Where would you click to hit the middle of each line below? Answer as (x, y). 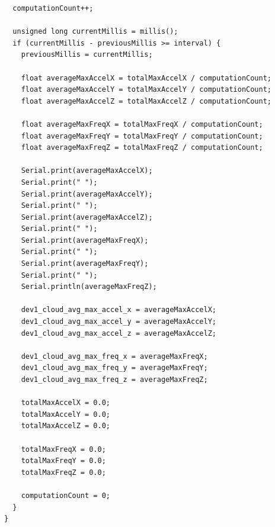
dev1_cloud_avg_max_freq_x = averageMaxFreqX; (114, 356)
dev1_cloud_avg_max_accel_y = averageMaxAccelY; (119, 322)
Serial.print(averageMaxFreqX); (85, 240)
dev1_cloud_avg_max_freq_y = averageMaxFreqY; (114, 368)
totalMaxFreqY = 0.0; (63, 461)
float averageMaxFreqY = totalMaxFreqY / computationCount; (142, 136)
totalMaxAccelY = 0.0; (65, 414)
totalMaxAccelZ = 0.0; (65, 426)
